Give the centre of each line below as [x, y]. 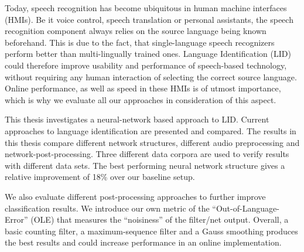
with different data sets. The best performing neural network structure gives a [145, 165]
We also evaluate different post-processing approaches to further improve [135, 196]
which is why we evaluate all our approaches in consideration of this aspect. [141, 99]
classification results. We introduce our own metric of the [107, 208]
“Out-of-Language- [246, 208]
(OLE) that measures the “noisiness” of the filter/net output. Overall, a [160, 219]
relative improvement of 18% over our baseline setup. [100, 177]
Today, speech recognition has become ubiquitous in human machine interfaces [146, 8]
